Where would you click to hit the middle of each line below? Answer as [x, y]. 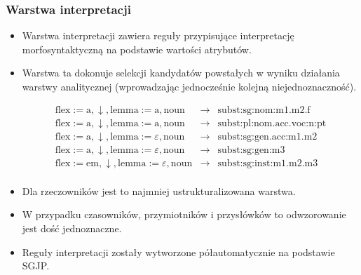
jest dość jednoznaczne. [72, 228]
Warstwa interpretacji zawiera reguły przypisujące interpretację [158, 35]
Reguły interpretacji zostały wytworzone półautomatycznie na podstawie [178, 251]
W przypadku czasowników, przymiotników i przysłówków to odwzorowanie [184, 214]
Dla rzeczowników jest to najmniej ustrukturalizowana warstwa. [159, 190]
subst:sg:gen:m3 [251, 150]
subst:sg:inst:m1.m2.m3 [268, 163]
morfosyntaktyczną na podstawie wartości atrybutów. [137, 49]
